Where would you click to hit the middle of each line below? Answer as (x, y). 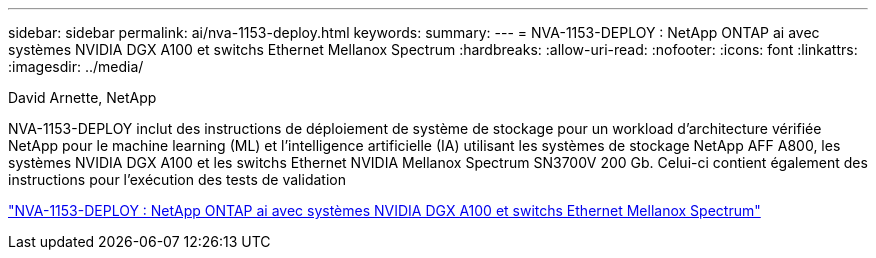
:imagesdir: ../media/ (76, 66)
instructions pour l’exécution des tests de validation (177, 179)
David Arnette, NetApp (82, 97)
